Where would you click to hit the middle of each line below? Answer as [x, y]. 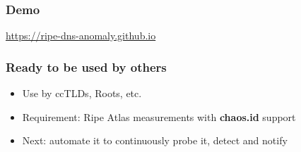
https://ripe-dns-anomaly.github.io [81, 36]
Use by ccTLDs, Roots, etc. [82, 93]
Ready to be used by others [86, 66]
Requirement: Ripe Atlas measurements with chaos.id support [159, 116]
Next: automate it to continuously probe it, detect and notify [155, 140]
